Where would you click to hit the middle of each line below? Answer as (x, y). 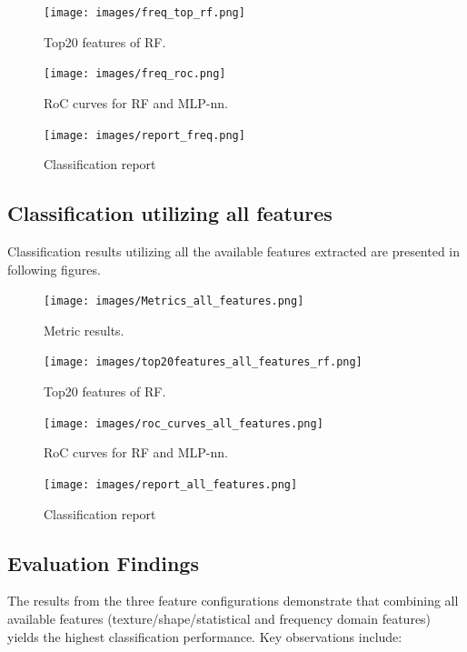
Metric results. (84, 330)
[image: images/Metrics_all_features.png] (174, 301)
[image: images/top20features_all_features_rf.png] (203, 362)
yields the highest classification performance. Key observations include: (205, 636)
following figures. (54, 269)
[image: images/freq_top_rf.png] (144, 13)
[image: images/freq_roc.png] (135, 74)
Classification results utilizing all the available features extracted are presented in (234, 251)
